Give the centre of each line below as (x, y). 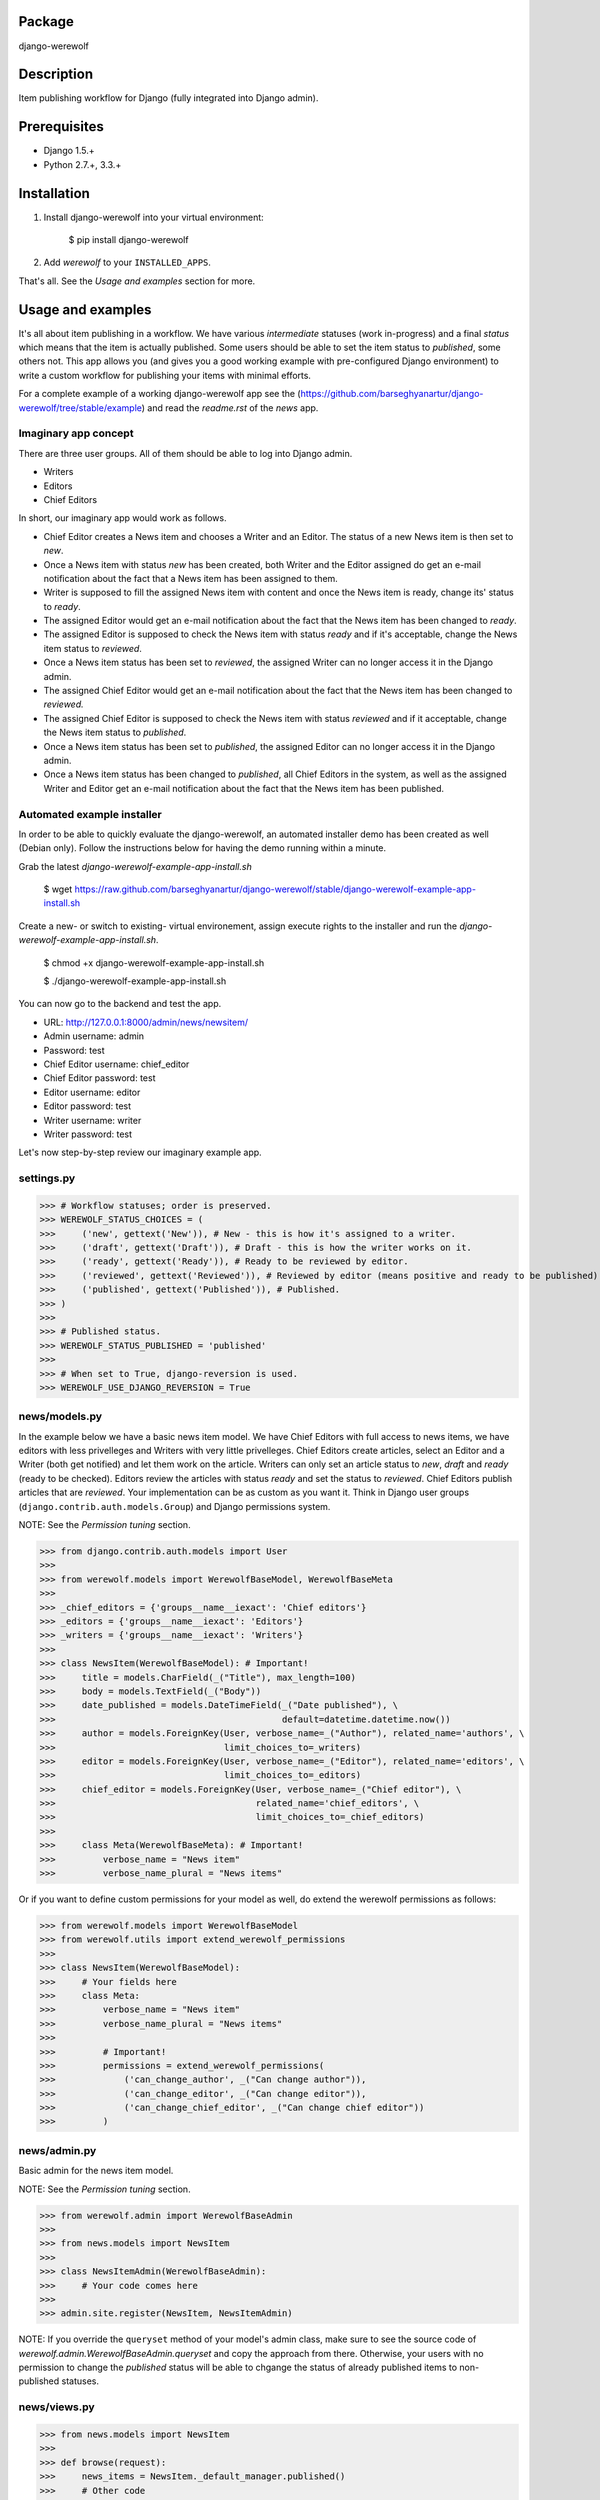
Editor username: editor (92, 1092)
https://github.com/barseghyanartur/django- (392, 394)
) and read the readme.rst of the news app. (230, 407)
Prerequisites (61, 126)
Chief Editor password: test (99, 1078)
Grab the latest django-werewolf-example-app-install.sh (135, 866)
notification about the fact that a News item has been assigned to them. (191, 578)
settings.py (47, 1178)
